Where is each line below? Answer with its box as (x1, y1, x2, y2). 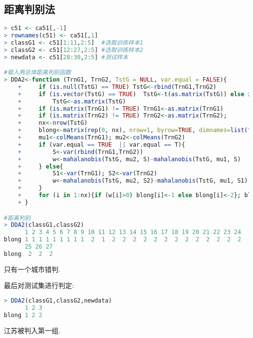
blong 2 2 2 (4, 250, 53, 257)
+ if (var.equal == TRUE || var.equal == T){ (18, 141, 185, 148)
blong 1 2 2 (4, 311, 42, 319)
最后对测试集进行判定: (4, 280, 74, 290)
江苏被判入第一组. (4, 325, 60, 335)
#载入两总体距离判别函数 (4, 69, 71, 76)
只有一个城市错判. (4, 264, 60, 274)
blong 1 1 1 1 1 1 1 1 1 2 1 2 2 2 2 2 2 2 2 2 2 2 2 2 (4, 236, 241, 243)
